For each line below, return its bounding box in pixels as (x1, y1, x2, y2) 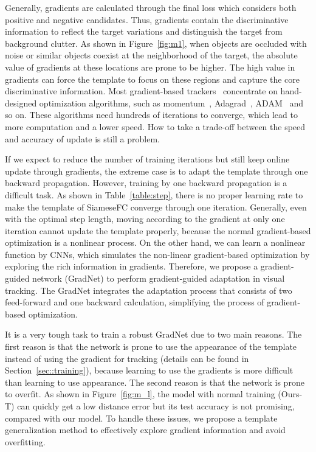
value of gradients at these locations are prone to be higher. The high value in (5, 60, 295, 73)
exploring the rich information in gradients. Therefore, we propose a (5, 260, 258, 273)
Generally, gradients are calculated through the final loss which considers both (5, 1, 297, 13)
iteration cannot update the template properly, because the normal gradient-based (5, 224, 311, 237)
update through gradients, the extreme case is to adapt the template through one (5, 164, 308, 177)
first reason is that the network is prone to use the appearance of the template (5, 340, 297, 353)
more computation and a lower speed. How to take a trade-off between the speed (5, 120, 306, 133)
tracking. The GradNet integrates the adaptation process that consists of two (5, 283, 292, 296)
